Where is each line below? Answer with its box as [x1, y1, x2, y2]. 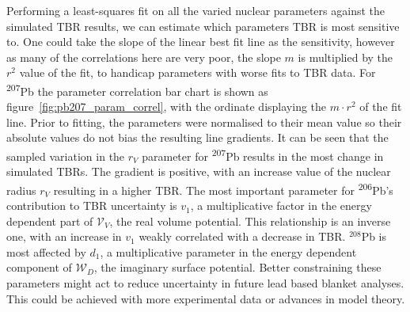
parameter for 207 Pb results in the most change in [142, 146, 384, 164]
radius [6, 181, 36, 198]
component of [6, 259, 72, 276]
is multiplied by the [298, 48, 393, 65]
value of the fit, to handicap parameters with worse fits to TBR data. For [19, 64, 376, 81]
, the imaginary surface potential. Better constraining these [93, 259, 382, 276]
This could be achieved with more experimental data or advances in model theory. [6, 290, 405, 306]
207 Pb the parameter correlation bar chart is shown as [6, 80, 268, 99]
